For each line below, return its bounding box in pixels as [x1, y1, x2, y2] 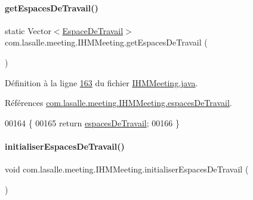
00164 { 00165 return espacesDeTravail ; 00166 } [5, 116, 180, 129]
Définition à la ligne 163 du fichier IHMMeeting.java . [5, 76, 198, 89]
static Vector [5, 24, 51, 37]
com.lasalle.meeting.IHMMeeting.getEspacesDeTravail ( [5, 36, 208, 49]
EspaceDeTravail [62, 24, 124, 37]
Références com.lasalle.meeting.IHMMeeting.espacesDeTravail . [5, 96, 232, 109]
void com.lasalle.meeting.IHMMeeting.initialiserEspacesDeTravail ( [5, 163, 249, 175]
